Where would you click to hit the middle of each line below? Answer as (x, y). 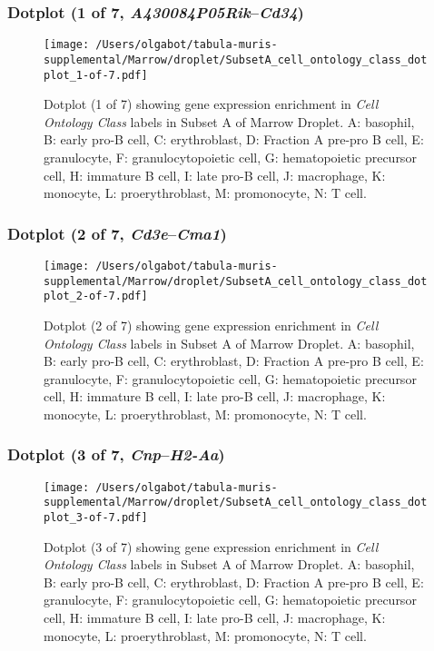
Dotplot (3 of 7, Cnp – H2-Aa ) (116, 454)
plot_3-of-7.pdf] (96, 518)
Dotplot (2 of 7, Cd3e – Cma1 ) (117, 233)
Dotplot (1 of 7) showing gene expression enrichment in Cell (211, 104)
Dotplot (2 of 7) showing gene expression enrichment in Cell (211, 325)
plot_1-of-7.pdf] (96, 75)
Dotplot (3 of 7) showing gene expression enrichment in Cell (211, 546)
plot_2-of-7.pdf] (96, 296)
